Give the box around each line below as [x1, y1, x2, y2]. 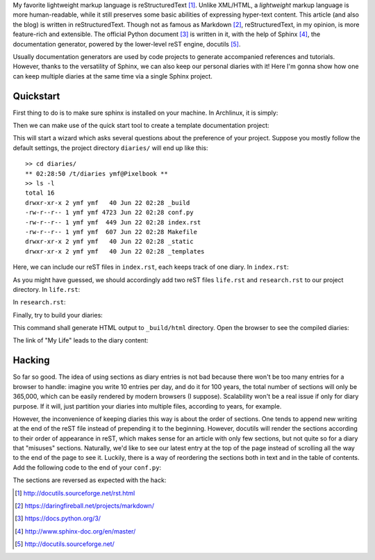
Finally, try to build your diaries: [12, 311, 103, 319]
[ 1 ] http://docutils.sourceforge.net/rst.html [15, 488, 135, 497]
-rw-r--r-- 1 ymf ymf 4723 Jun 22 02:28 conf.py [25, 208, 194, 217]
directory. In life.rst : [12, 285, 81, 293]
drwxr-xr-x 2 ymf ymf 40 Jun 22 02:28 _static [25, 238, 194, 246]
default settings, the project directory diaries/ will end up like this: [12, 143, 208, 152]
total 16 [25, 189, 55, 197]
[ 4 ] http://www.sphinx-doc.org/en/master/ [15, 527, 136, 535]
